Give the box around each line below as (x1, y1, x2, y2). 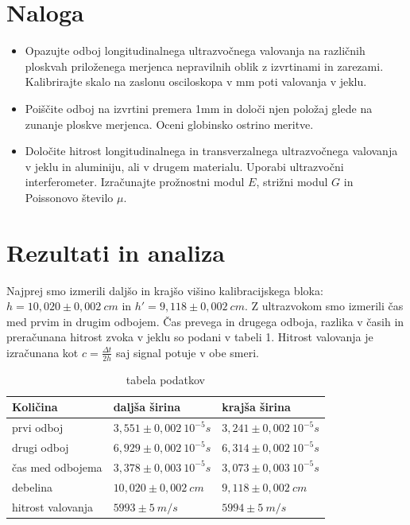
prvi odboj (12, 419, 64, 436)
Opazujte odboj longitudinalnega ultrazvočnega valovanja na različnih (25, 42, 366, 59)
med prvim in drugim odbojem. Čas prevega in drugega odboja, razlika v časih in (6, 313, 404, 329)
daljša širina (113, 399, 181, 415)
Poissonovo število (25, 189, 114, 205)
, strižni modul (256, 173, 328, 190)
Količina (12, 399, 58, 415)
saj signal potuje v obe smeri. (116, 344, 259, 360)
